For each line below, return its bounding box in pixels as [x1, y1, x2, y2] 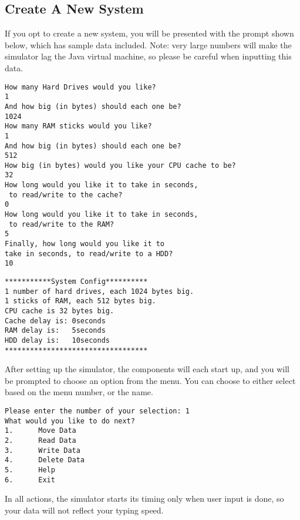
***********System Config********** [5, 277, 148, 286]
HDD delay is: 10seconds [5, 336, 110, 345]
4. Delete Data [5, 456, 85, 465]
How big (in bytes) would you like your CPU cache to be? [5, 161, 236, 170]
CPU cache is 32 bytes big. [5, 307, 114, 316]
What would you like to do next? [5, 416, 135, 425]
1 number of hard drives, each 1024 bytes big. [5, 287, 194, 296]
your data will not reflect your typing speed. [5, 504, 164, 516]
